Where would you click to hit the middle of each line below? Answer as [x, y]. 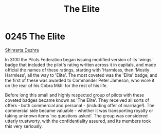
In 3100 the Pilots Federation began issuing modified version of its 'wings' [79, 59]
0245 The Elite [35, 36]
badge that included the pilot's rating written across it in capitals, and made [81, 65]
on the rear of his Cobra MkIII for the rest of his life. [56, 85]
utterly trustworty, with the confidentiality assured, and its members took [78, 121]
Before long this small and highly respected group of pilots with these [75, 95]
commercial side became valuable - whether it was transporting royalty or [79, 111]
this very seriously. [24, 126]
